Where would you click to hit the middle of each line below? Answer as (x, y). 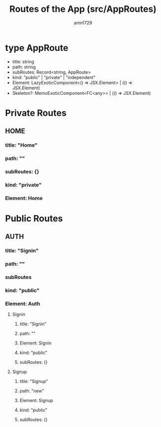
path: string (24, 67)
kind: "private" (23, 185)
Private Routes (36, 113)
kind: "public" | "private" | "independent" (54, 77)
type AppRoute (37, 48)
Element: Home (24, 198)
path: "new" (32, 391)
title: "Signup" (34, 382)
